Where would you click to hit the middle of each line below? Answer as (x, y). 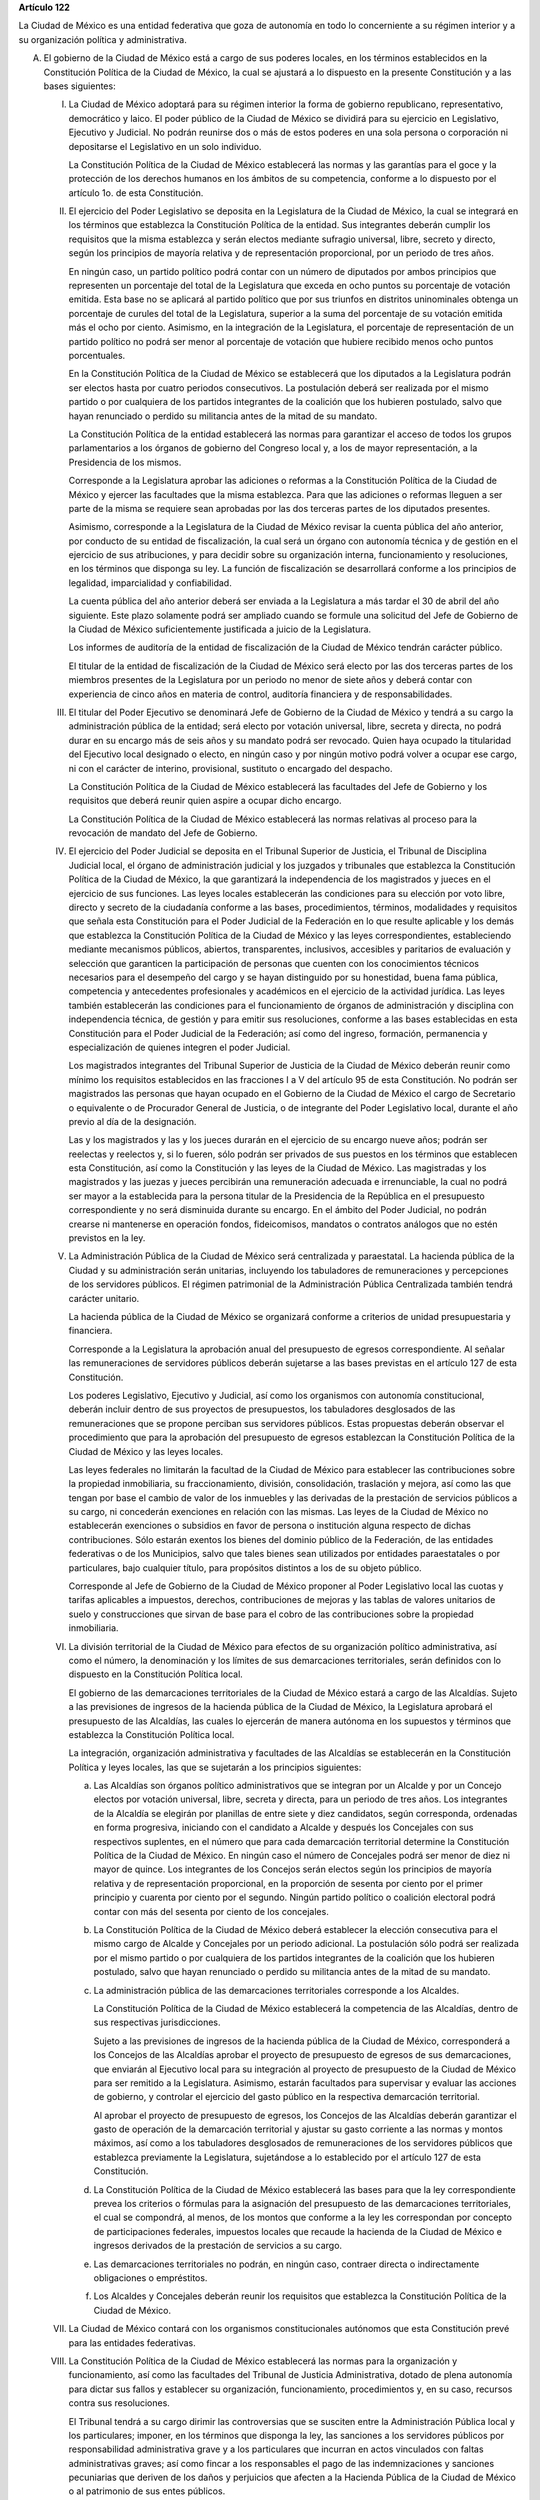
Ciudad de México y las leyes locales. (146, 1451)
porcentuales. (97, 355)
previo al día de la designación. (132, 1121)
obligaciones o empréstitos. (150, 2277)
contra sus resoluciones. (119, 2403)
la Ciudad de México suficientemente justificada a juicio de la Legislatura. (220, 629)
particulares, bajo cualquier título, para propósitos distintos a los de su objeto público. (245, 1567)
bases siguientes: (79, 86)
